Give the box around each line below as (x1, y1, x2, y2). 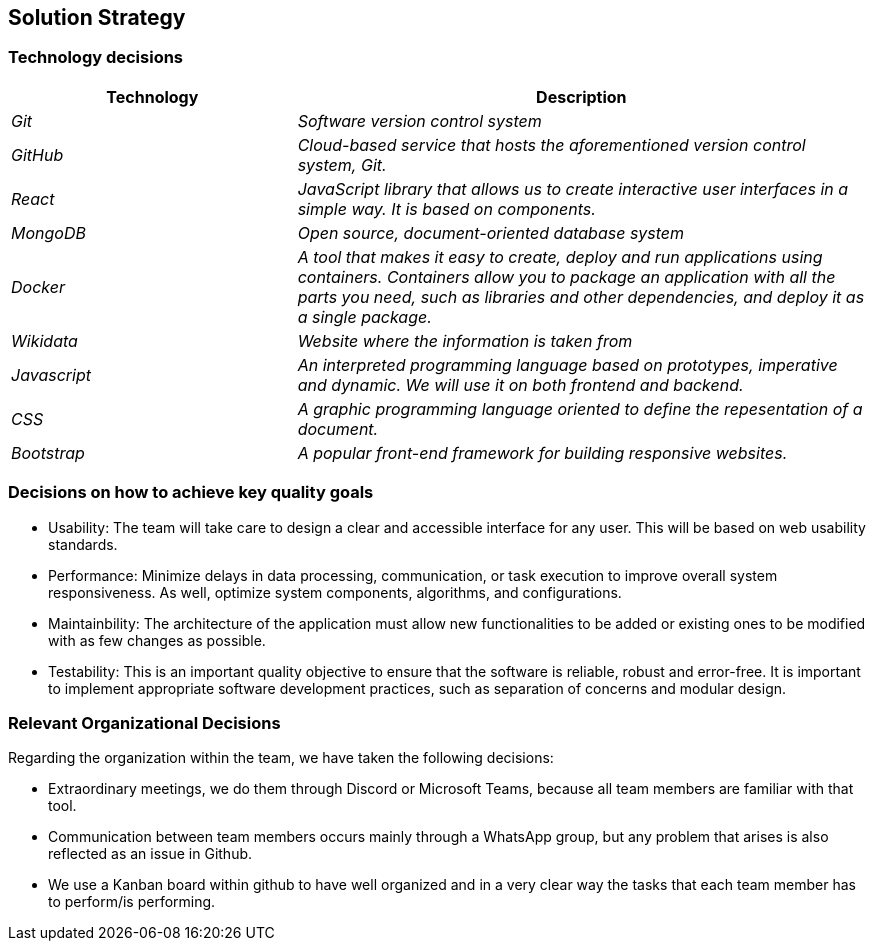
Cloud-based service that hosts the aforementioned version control (297, 134, 806, 155)
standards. (48, 535, 118, 553)
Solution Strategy (8, 5, 186, 30)
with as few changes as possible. (48, 631, 266, 649)
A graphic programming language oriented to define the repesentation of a (297, 398, 863, 419)
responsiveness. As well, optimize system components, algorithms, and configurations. (48, 583, 622, 601)
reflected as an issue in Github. (48, 845, 253, 863)
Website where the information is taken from (297, 330, 633, 351)
